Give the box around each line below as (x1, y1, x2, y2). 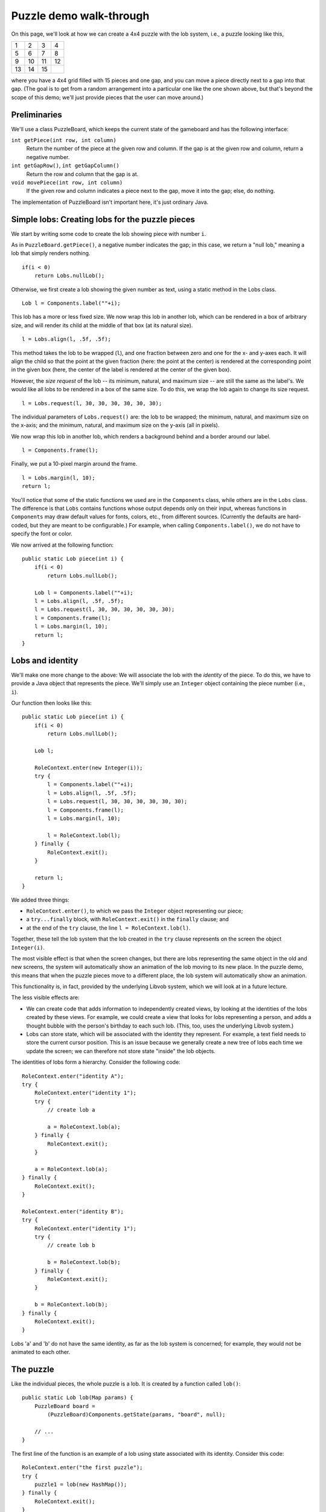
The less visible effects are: (11, 994, 80, 1001)
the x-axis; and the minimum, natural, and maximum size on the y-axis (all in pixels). (11, 422, 220, 429)
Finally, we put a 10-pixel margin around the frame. (11, 460, 138, 468)
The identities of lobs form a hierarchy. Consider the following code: (11, 1058, 181, 1066)
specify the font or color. (11, 530, 72, 538)
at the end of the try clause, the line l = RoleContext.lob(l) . (26, 924, 191, 931)
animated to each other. (11, 1349, 71, 1356)
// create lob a (47, 1107, 95, 1113)
